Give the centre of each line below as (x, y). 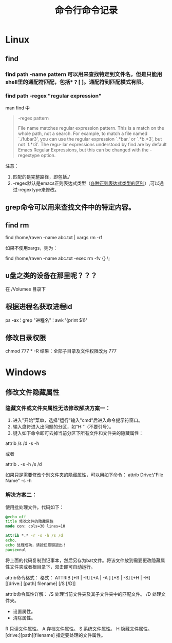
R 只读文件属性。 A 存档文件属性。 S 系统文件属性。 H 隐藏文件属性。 (79, 629)
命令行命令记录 (86, 11)
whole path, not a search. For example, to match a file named (83, 133)
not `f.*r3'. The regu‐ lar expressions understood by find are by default (92, 144)
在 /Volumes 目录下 (26, 289)
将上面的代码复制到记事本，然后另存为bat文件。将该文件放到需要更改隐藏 (83, 560)
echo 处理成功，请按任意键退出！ (36, 545)
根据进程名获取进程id (39, 307)
